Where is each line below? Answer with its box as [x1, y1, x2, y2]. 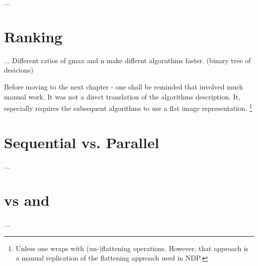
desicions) [4, 65, 34, 75]
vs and [4, 190, 50, 210]
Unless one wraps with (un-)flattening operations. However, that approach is [15, 243, 249, 253]
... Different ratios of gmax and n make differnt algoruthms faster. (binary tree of [4, 55, 251, 65]
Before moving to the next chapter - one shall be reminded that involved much [4, 81, 243, 91]
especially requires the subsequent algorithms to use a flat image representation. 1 [4, 101, 253, 113]
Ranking [4, 26, 63, 46]
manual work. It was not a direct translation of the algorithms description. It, [4, 91, 241, 101]
